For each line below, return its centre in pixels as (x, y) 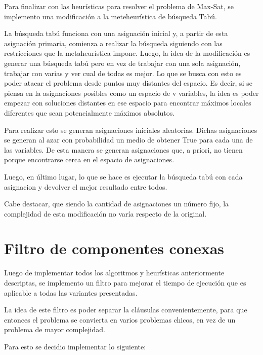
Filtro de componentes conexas (114, 248)
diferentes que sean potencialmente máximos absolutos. (90, 112)
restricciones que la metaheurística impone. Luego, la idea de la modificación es (127, 53)
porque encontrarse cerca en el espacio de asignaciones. (89, 159)
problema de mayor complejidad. (55, 329)
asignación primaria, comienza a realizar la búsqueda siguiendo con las (113, 43)
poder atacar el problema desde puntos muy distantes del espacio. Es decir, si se (128, 83)
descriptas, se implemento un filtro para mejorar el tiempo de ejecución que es (125, 282)
